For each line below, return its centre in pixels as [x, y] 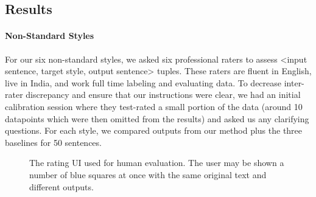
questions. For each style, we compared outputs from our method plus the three [154, 130]
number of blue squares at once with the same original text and [148, 174]
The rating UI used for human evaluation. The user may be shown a [157, 163]
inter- [294, 82]
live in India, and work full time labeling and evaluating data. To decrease [143, 82]
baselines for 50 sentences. [53, 142]
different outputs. [61, 186]
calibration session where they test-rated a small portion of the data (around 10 [154, 106]
